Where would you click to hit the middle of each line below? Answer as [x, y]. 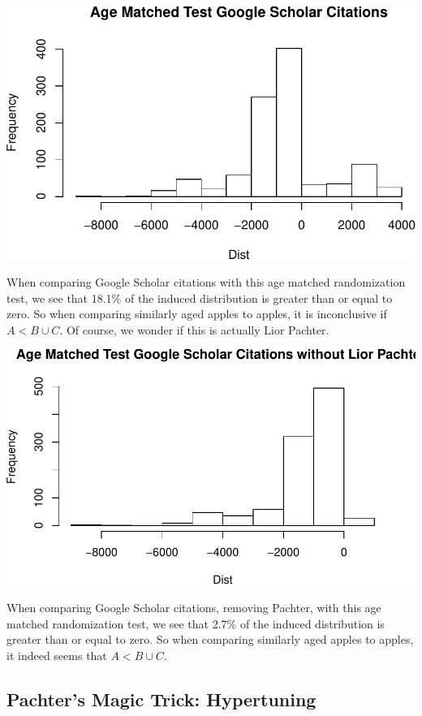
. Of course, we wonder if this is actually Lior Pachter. [194, 329]
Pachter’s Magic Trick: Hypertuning [161, 699]
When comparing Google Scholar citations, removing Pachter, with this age [194, 607]
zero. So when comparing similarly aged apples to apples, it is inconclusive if [197, 314]
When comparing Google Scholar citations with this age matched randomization [206, 282]
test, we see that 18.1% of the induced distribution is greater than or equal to [200, 298]
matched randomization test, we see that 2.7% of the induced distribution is [196, 623]
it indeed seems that [57, 655]
